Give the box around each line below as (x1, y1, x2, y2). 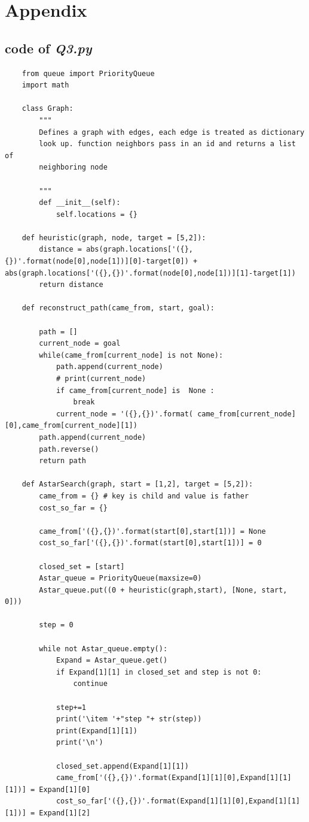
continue (73, 679, 108, 688)
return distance (39, 280, 103, 289)
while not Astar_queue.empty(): (39, 644, 168, 653)
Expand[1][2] (39, 808, 91, 817)
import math (22, 81, 69, 90)
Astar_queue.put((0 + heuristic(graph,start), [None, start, (39, 585, 287, 594)
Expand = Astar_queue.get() (56, 656, 168, 665)
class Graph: (22, 104, 74, 113)
